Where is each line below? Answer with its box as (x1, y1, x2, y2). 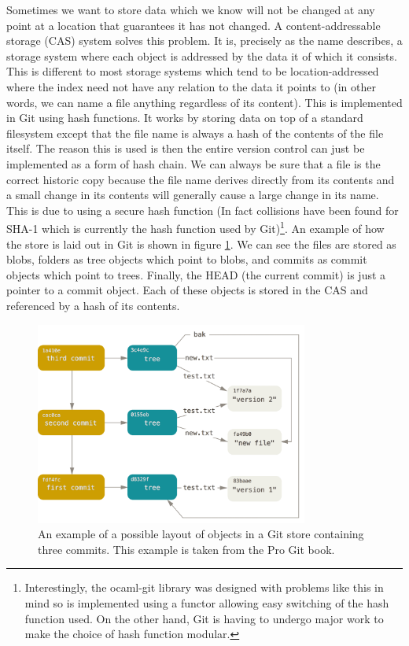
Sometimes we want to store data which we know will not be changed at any (6, 2, 375, 17)
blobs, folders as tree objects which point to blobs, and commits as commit (6, 251, 367, 268)
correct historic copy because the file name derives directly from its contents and (6, 171, 395, 187)
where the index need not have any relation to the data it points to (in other (6, 78, 376, 94)
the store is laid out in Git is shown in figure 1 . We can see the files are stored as (6, 235, 396, 252)
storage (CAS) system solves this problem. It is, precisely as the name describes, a (6, 32, 403, 49)
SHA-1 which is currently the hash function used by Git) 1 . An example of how (6, 218, 385, 236)
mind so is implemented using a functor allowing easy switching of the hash (24, 594, 389, 611)
